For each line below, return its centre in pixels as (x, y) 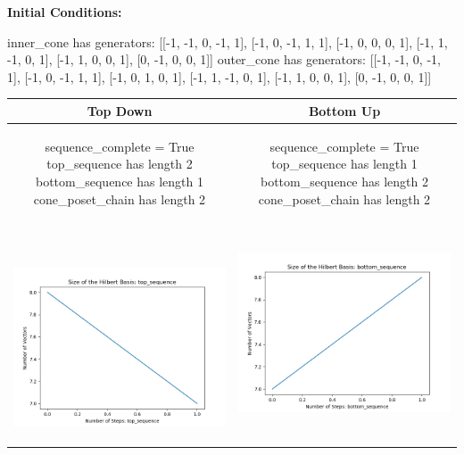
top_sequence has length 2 (120, 164)
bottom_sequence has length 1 (120, 181)
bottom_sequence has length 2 (344, 181)
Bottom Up (344, 110)
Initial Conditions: (65, 12)
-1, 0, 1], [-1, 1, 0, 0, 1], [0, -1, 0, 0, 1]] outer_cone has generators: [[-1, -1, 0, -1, (224, 59)
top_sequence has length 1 (344, 164)
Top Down (120, 110)
